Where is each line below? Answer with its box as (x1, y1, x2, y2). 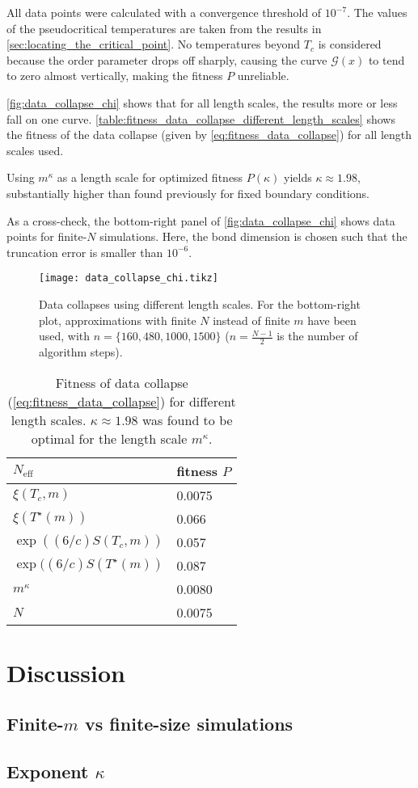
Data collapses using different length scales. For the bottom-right (39, 295, 361, 312)
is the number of (277, 327, 358, 344)
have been (307, 311, 357, 328)
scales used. (6, 141, 64, 158)
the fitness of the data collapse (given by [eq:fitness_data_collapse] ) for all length (6, 126, 412, 143)
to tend (368, 51, 405, 68)
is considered (318, 36, 382, 53)
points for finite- (6, 228, 87, 245)
